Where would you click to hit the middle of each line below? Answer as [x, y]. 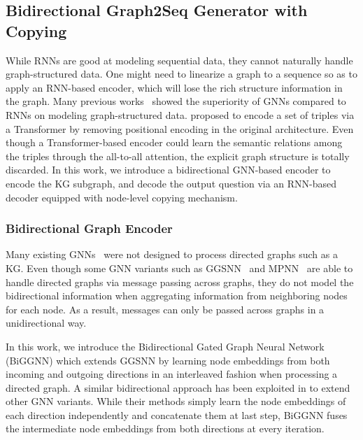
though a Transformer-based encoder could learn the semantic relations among [174, 142]
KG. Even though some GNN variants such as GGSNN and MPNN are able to [179, 268]
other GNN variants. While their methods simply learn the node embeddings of [176, 401]
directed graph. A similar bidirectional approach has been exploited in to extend [178, 387]
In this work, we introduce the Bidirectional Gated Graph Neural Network [165, 346]
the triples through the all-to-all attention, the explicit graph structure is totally [178, 156]
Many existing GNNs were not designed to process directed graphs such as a [172, 254]
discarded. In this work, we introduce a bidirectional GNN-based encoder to [168, 170]
